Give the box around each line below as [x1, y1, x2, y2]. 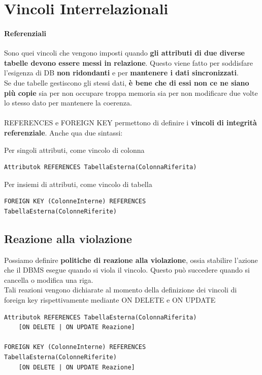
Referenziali [4, 28, 47, 38]
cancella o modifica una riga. [4, 274, 93, 285]
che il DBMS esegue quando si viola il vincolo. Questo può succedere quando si [4, 264, 250, 275]
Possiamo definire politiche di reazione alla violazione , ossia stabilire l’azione [4, 254, 258, 265]
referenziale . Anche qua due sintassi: [4, 127, 123, 138]
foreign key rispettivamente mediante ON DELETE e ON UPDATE [4, 294, 216, 305]
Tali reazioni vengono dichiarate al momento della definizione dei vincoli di [4, 284, 237, 295]
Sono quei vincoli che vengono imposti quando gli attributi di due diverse [4, 47, 245, 58]
